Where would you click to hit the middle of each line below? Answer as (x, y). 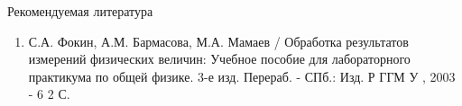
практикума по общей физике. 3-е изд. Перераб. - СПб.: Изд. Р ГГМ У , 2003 (242, 76)
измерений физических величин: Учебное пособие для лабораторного (219, 59)
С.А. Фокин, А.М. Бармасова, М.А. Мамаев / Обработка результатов (218, 41)
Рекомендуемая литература (80, 11)
